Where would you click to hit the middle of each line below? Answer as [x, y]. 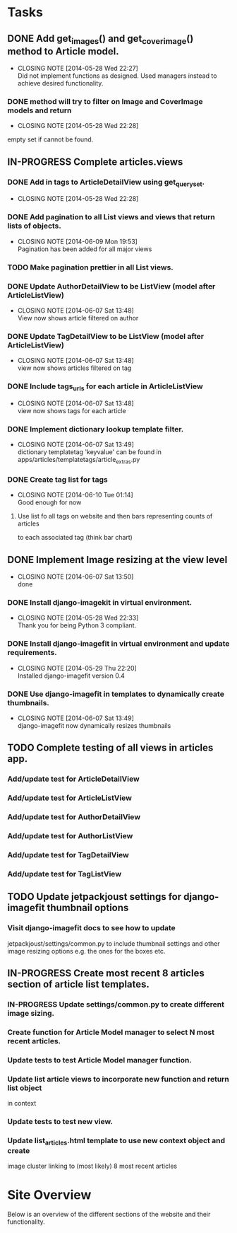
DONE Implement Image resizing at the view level [117, 560]
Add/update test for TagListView [65, 874]
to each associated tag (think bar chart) [75, 538]
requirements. [32, 653]
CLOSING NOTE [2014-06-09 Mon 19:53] [77, 241]
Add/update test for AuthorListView [70, 835]
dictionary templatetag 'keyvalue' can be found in [90, 452]
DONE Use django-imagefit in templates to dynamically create [116, 694]
